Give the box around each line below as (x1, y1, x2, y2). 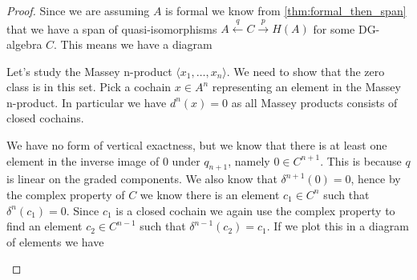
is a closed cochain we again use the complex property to (115, 202, 395, 218)
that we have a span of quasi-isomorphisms (6, 20, 217, 37)
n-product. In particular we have (6, 94, 167, 110)
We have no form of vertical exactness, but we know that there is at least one (6, 136, 387, 153)
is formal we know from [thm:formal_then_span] (165, 2, 407, 18)
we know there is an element (140, 186, 280, 202)
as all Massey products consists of (231, 94, 398, 110)
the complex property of (6, 186, 125, 202)
